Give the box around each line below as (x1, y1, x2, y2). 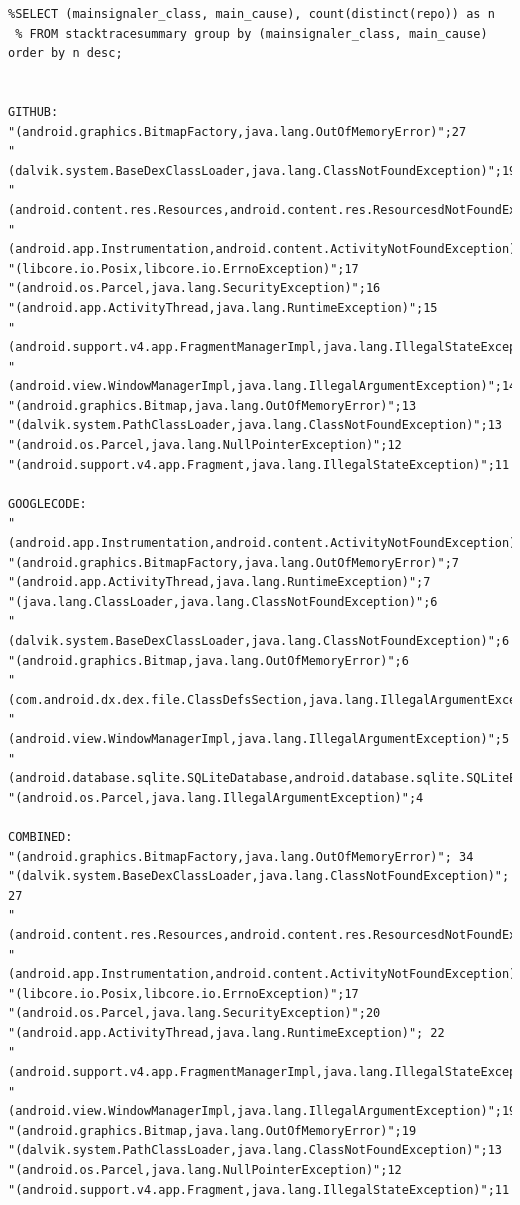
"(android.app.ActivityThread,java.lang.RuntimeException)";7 (8, 575, 431, 590)
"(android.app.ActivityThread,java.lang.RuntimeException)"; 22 (8, 1025, 445, 1040)
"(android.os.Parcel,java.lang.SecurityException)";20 (8, 1006, 381, 1021)
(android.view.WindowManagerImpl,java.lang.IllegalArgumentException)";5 (8, 731, 510, 746)
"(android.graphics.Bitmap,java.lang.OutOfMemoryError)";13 (8, 398, 417, 413)
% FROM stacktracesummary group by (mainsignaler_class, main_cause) (15, 26, 488, 41)
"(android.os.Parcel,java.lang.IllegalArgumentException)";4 (8, 790, 424, 805)
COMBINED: (8, 829, 73, 844)
